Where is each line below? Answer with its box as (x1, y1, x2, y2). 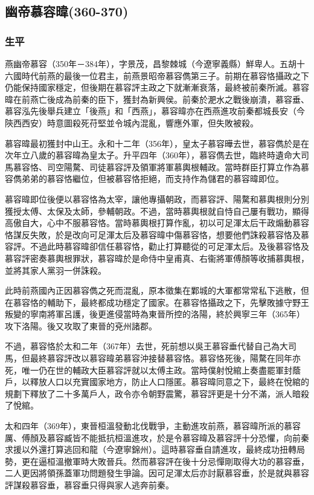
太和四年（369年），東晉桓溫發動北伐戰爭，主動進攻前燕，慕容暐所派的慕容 (5, 419, 301, 432)
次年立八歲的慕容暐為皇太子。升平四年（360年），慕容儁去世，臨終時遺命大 (5, 149, 301, 161)
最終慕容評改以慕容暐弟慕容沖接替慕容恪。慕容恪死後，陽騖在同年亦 (30, 352, 301, 364)
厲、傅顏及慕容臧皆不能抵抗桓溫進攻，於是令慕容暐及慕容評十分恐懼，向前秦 (5, 431, 309, 444)
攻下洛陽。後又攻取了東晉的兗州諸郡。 (5, 319, 157, 332)
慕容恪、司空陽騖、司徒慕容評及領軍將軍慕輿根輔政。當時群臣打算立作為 (13, 160, 301, 173)
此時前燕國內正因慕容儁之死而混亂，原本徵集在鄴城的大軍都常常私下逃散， (5, 284, 301, 297)
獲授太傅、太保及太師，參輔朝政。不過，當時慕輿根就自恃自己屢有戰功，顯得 (5, 204, 309, 217)
